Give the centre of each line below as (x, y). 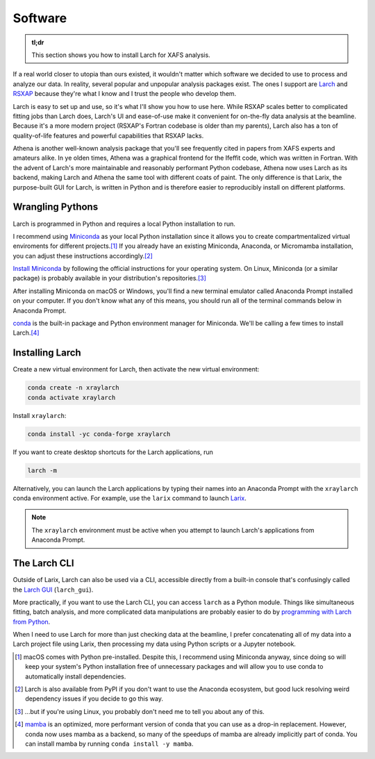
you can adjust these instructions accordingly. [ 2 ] (83, 256)
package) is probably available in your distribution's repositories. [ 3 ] (109, 278)
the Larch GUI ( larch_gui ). (53, 590)
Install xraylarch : (40, 415)
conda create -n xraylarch (73, 388)
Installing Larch (47, 353)
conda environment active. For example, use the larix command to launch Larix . (130, 498)
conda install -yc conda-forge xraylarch (99, 434)
